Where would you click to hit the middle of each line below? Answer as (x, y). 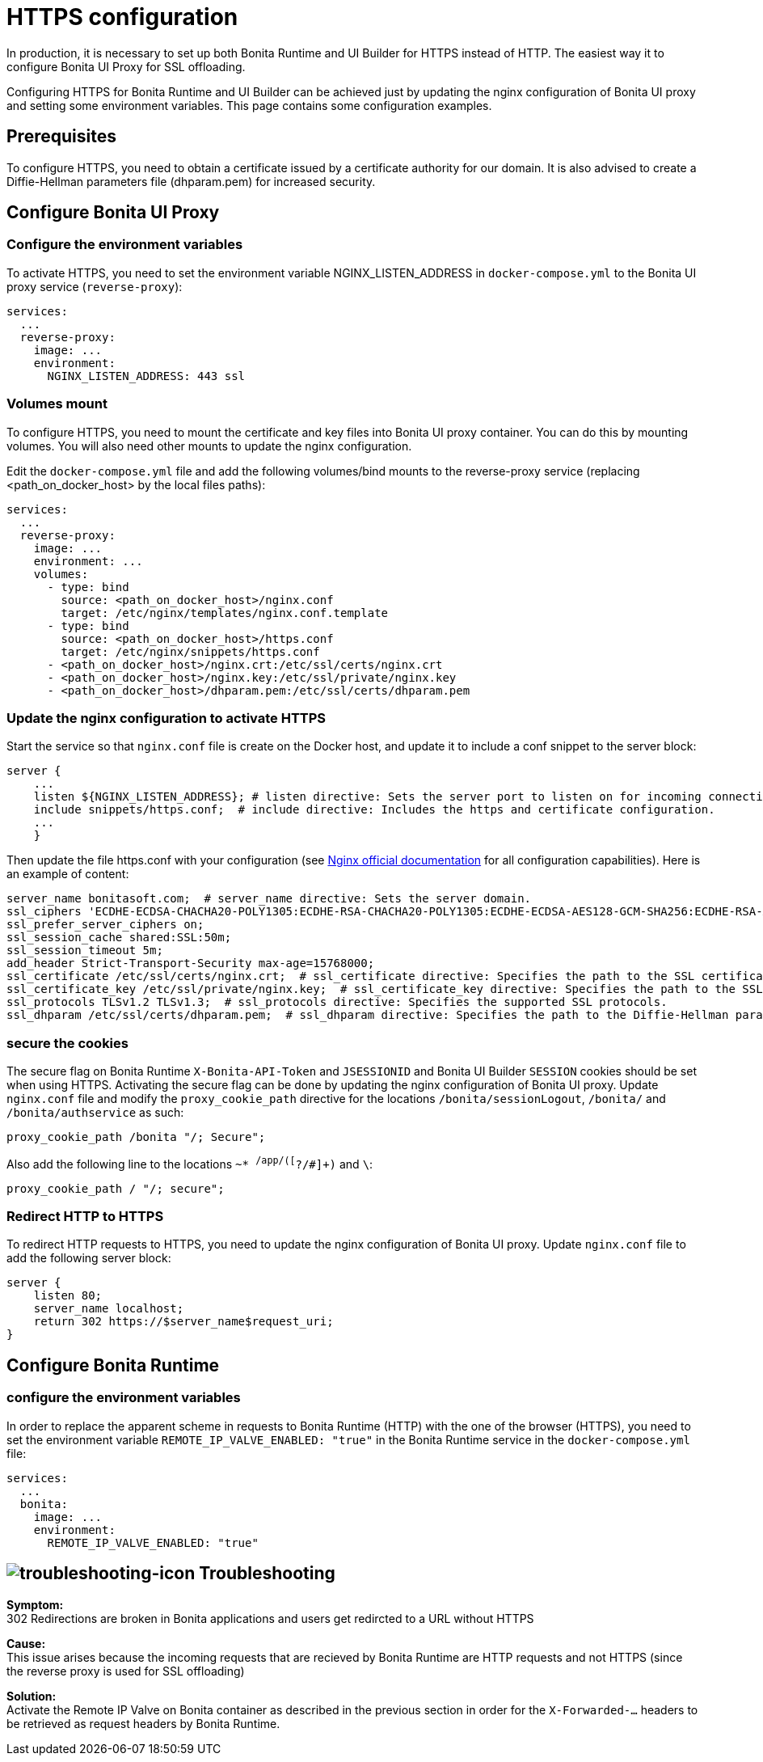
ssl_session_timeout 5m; (85, 951)
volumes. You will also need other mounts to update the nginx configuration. (209, 446)
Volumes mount (57, 404)
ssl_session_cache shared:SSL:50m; (119, 938)
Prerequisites (61, 137)
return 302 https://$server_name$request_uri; (183, 1322)
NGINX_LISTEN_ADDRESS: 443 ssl (146, 376)
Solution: (32, 1696)
